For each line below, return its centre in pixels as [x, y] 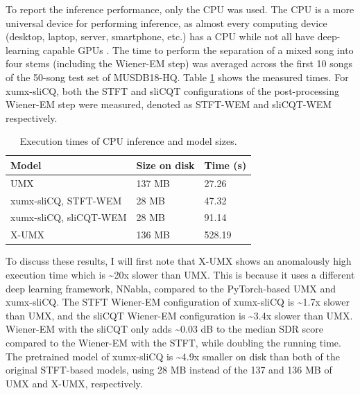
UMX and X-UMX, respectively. [74, 383]
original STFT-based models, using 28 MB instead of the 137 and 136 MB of [169, 370]
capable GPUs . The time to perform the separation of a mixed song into [198, 50]
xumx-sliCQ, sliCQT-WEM [69, 217]
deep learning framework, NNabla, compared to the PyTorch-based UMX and [171, 288]
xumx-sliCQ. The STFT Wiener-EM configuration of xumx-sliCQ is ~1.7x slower [178, 302]
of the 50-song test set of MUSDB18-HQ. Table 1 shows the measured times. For [177, 77]
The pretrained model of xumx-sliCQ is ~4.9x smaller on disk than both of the [173, 356]
